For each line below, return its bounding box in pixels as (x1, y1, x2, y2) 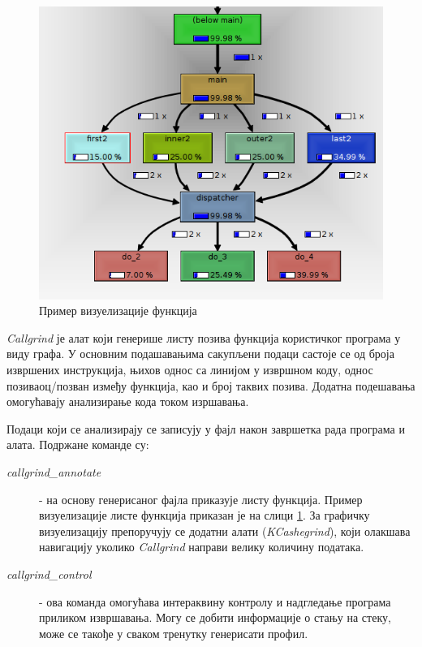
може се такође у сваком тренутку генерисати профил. (39, 624, 308, 641)
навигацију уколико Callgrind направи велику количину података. (39, 538, 364, 555)
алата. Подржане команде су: (6, 436, 149, 453)
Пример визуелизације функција (39, 302, 197, 319)
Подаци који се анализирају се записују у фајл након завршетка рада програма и (6, 420, 405, 437)
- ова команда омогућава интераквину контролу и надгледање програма (39, 593, 391, 610)
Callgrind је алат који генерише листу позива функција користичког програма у (6, 329, 401, 346)
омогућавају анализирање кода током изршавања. (6, 393, 249, 410)
